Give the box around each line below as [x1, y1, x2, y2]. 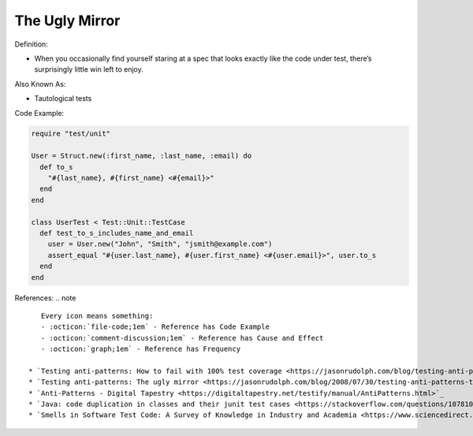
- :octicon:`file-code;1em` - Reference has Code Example [40, 322, 270, 331]
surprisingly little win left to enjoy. [34, 65, 143, 74]
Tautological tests [34, 94, 92, 103]
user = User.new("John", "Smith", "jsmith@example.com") [47, 240, 273, 248]
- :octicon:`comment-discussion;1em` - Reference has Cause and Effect [40, 334, 324, 342]
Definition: [14, 39, 49, 49]
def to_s [39, 162, 73, 171]
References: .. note [14, 293, 76, 303]
